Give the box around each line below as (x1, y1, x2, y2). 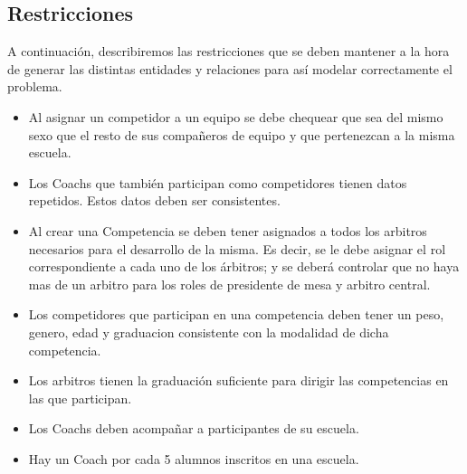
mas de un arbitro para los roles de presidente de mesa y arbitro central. (28, 274, 431, 293)
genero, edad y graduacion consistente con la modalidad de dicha (28, 322, 389, 341)
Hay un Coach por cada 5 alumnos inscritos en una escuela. (28, 449, 359, 468)
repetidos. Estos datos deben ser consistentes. (28, 191, 281, 210)
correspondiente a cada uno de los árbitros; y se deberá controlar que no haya (28, 257, 460, 276)
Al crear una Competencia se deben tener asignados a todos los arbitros (28, 221, 427, 240)
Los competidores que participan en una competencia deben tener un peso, (28, 305, 444, 324)
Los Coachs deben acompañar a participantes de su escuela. (28, 419, 359, 438)
